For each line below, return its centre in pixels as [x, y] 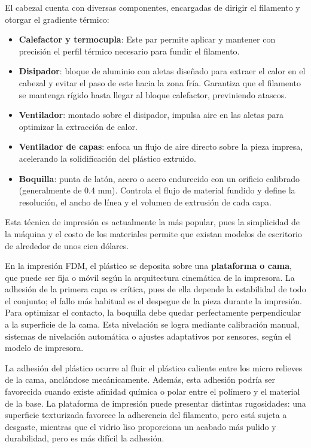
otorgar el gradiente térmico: [57, 19]
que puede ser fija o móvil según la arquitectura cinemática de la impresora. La [150, 277]
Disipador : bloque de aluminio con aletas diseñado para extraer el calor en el [162, 71]
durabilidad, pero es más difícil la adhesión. [85, 438]
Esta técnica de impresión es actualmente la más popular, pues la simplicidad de [153, 222]
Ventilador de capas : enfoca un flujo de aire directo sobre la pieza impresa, [161, 146]
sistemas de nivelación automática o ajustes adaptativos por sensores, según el [148, 336]
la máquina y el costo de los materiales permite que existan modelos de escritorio [153, 233]
